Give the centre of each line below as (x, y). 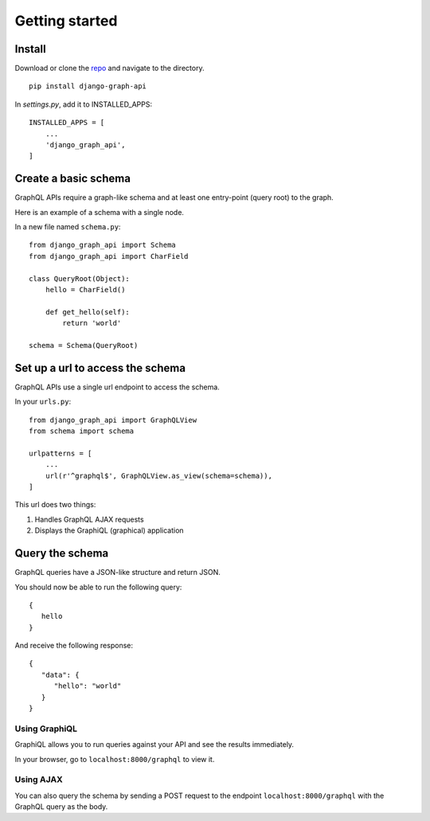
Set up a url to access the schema (100, 367)
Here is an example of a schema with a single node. (100, 212)
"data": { (60, 674)
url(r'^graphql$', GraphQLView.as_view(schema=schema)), (158, 475)
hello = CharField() (85, 290)
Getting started (66, 21)
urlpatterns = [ (61, 453)
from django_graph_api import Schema (103, 245)
